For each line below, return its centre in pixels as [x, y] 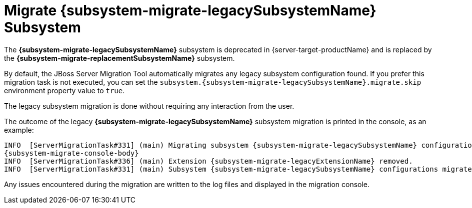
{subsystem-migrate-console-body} [71, 153]
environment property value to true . [64, 90]
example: [19, 130]
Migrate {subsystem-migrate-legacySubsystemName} [190, 10]
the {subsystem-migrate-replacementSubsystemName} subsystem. [119, 58]
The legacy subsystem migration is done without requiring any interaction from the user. [149, 106]
